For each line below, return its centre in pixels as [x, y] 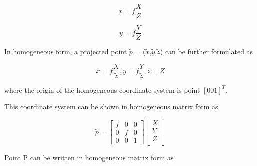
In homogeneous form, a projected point [66, 52]
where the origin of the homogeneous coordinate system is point [102, 90]
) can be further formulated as [207, 52]
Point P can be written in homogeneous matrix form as [89, 158]
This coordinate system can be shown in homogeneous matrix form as [111, 107]
